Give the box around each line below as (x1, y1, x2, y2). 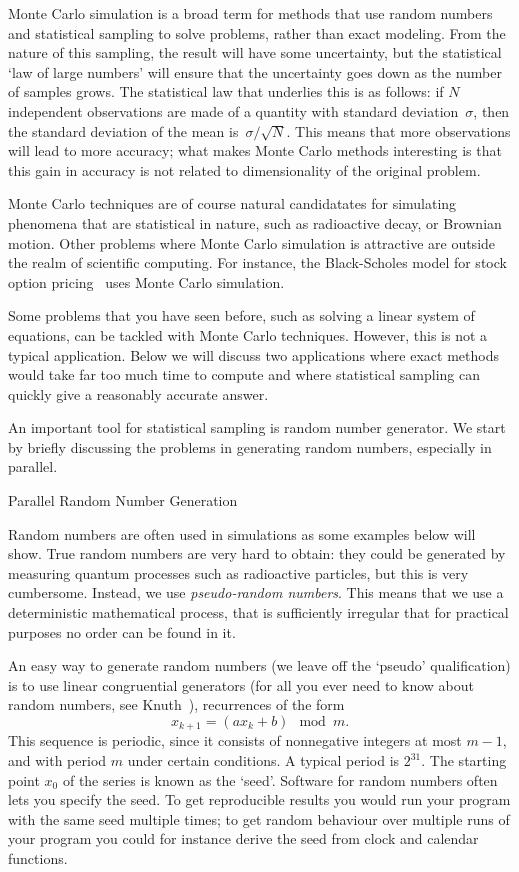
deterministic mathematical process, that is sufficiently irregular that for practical (8, 602, 509, 623)
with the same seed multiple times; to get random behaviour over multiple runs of (8, 808, 510, 829)
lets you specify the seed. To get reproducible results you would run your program (8, 789, 511, 810)
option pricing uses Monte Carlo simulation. (8, 271, 285, 292)
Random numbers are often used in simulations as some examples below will (8, 523, 476, 544)
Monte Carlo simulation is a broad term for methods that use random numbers (8, 3, 493, 23)
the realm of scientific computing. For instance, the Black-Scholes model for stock (8, 252, 507, 273)
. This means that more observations (286, 120, 511, 141)
